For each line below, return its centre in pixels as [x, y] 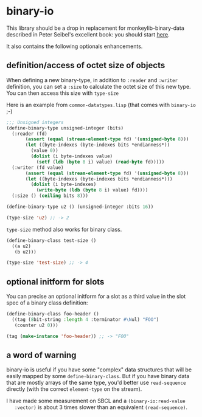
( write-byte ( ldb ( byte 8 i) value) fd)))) [92, 190]
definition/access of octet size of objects [86, 65]
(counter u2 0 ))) [37, 325]
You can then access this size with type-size [63, 93]
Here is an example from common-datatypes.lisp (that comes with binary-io [101, 105]
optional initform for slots [55, 282]
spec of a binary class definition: [47, 303]
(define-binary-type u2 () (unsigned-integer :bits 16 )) [80, 207]
